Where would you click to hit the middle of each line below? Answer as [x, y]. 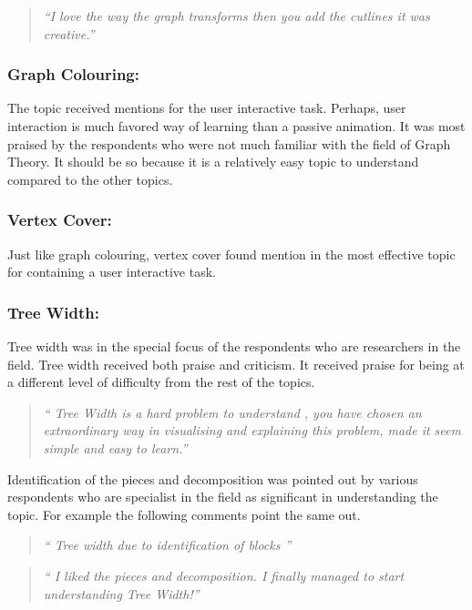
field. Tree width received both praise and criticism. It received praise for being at [236, 364]
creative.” [69, 33]
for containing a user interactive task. [112, 272]
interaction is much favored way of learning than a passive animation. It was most [236, 126]
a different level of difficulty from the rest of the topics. [161, 382]
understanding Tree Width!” [121, 593]
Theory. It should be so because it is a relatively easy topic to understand [213, 162]
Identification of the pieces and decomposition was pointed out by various [213, 478]
